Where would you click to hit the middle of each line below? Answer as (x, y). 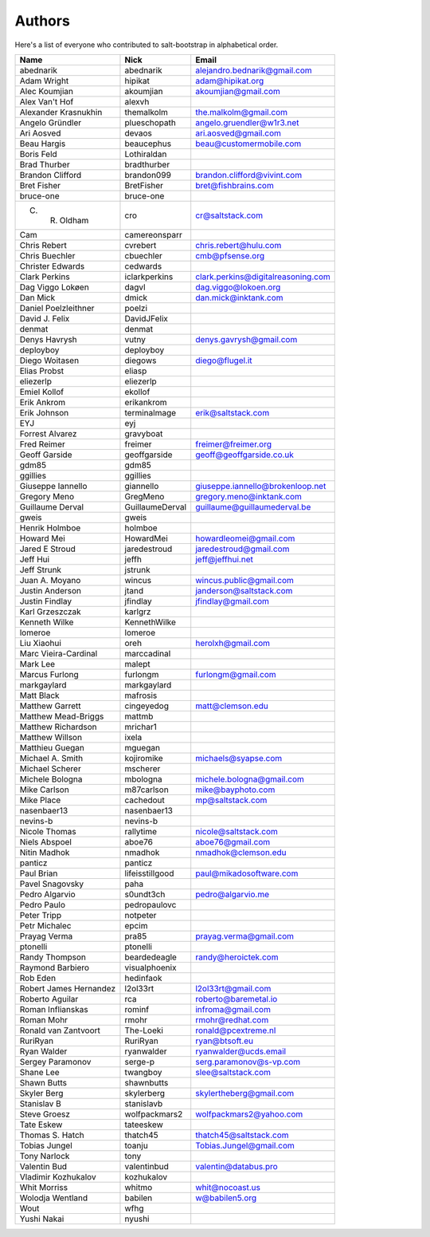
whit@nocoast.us (228, 1187)
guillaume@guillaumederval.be (253, 506)
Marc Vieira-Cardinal (59, 653)
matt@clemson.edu (232, 706)
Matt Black (39, 695)
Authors (43, 21)
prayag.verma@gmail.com (245, 936)
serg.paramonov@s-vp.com (248, 1062)
